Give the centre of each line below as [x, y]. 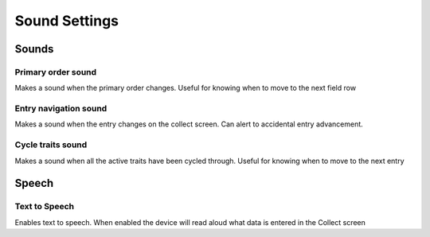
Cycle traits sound [51, 145]
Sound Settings [67, 21]
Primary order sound [56, 72]
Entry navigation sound [61, 109]
